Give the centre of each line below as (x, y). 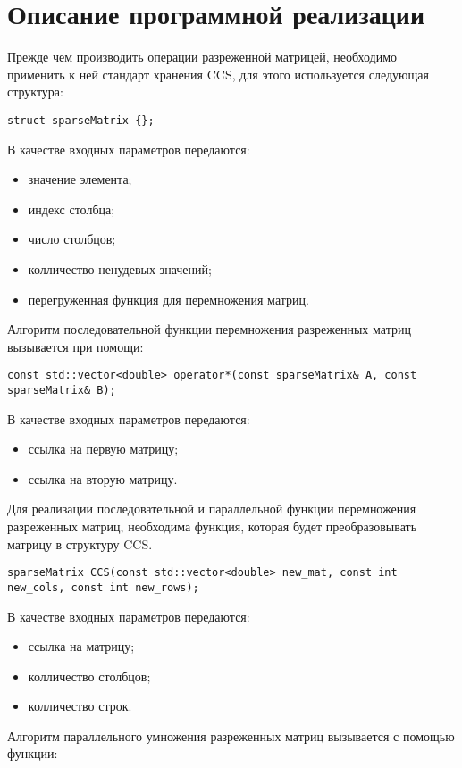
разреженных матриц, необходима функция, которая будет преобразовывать (212, 526)
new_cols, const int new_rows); (103, 587)
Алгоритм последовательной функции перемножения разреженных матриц (209, 329)
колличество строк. (80, 706)
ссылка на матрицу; (81, 646)
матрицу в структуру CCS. (80, 543)
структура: (35, 92)
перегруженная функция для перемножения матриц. (168, 299)
